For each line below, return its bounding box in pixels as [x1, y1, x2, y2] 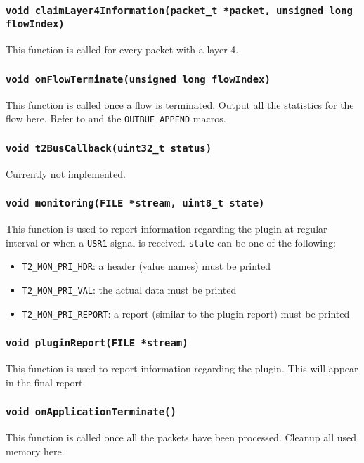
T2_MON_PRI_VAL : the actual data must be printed [22, 282, 237, 296]
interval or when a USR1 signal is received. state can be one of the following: [6, 235, 336, 249]
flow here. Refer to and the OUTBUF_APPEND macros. [6, 111, 226, 126]
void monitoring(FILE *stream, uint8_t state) [6, 197, 265, 209]
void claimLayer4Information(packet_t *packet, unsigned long [6, 4, 353, 16]
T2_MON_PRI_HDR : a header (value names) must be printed [22, 259, 271, 273]
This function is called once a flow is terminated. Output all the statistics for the [6, 97, 354, 112]
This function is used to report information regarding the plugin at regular [6, 221, 327, 236]
